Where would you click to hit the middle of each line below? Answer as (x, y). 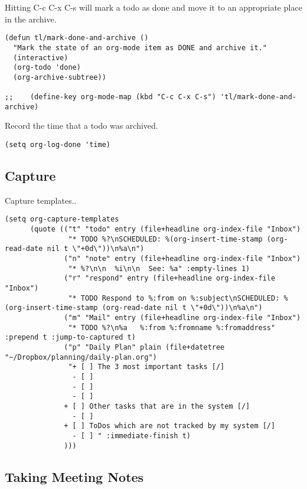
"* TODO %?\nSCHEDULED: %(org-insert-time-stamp (165, 239)
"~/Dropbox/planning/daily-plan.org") (81, 357)
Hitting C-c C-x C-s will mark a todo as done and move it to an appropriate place (153, 7)
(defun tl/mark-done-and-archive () (77, 38)
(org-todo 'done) (47, 68)
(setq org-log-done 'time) (58, 145)
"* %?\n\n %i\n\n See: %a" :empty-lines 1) (159, 268)
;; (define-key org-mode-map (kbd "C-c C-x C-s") (110, 97)
